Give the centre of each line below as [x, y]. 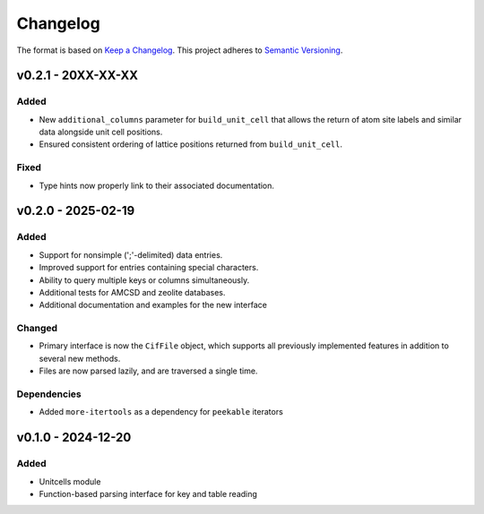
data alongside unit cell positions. [101, 132]
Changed [37, 329]
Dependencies [49, 394]
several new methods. [80, 358]
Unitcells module [70, 481]
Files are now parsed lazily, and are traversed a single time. [148, 371]
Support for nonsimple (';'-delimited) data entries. [131, 254]
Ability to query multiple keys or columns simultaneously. [144, 280]
